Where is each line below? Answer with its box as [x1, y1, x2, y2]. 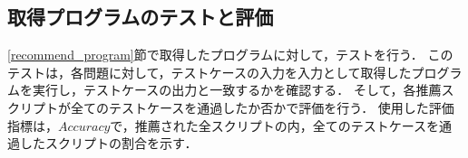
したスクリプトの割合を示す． [19, 134, 198, 153]
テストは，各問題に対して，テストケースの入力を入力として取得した [7, 62, 412, 81]
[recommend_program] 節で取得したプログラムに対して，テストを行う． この [7, 45, 453, 64]
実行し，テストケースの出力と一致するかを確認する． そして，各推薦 [32, 80, 442, 99]
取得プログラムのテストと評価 [7, 3, 274, 31]
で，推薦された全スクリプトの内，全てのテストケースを [110, 116, 440, 135]
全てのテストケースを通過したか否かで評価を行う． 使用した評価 [70, 98, 454, 116]
